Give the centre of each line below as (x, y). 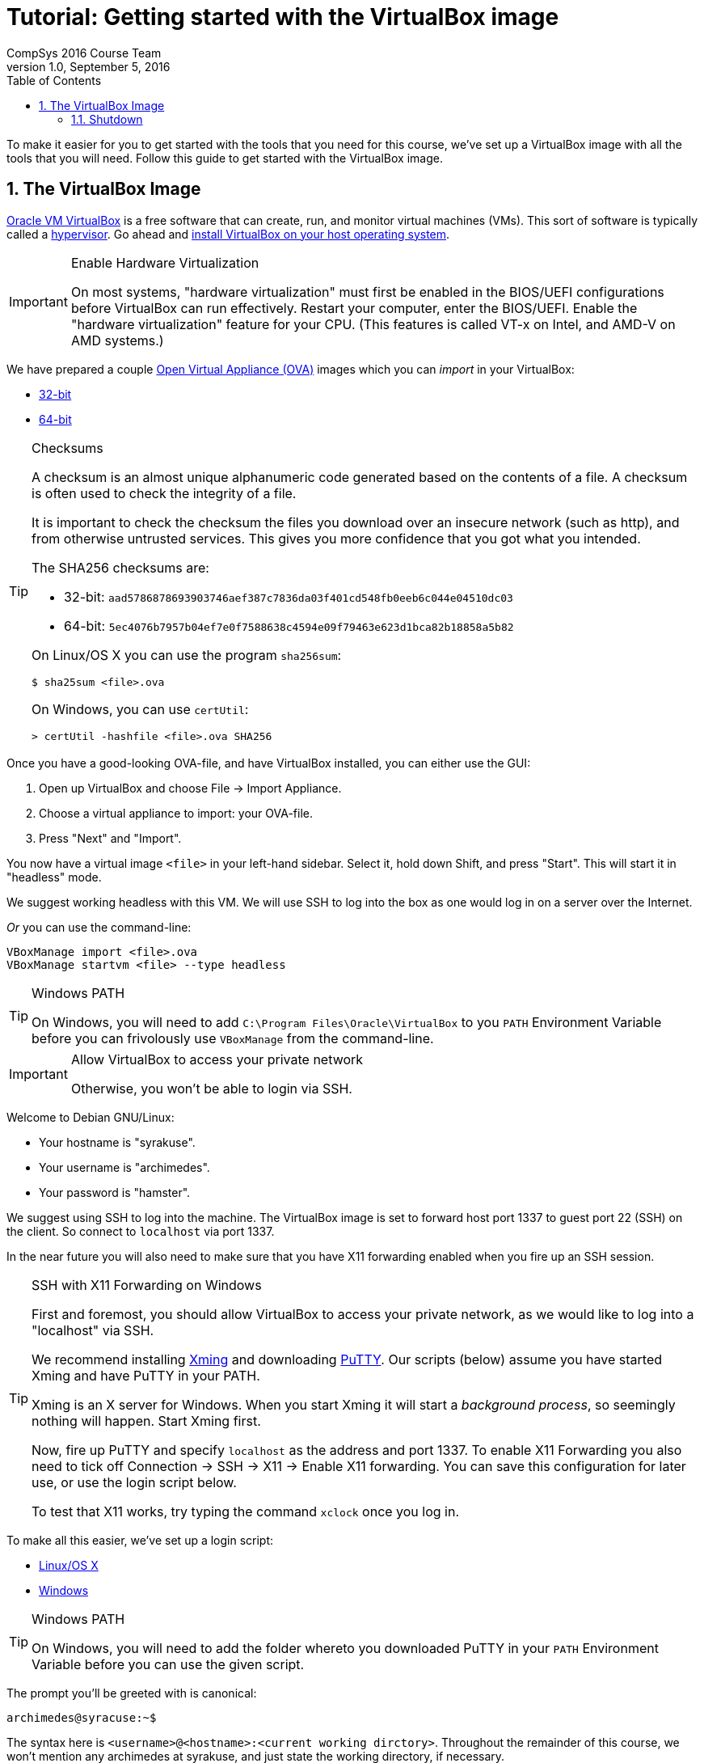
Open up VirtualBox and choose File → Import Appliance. (190, 788)
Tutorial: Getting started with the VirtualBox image (283, 17)
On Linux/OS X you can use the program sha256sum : (187, 655)
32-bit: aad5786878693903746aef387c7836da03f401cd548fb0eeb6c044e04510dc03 (289, 596)
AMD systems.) (117, 340)
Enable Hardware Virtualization (165, 262)
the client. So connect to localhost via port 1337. (141, 1231)
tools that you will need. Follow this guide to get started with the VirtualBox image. (225, 158)
